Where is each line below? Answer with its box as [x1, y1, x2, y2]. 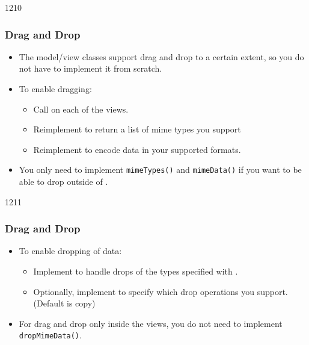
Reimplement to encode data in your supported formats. [33, 143, 241, 155]
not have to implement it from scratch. [19, 62, 162, 75]
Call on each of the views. [33, 102, 129, 115]
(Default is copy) [33, 297, 96, 309]
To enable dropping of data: [19, 244, 122, 257]
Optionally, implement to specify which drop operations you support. [33, 285, 288, 297]
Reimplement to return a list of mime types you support [33, 123, 241, 135]
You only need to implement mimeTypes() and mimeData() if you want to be [19, 163, 302, 176]
